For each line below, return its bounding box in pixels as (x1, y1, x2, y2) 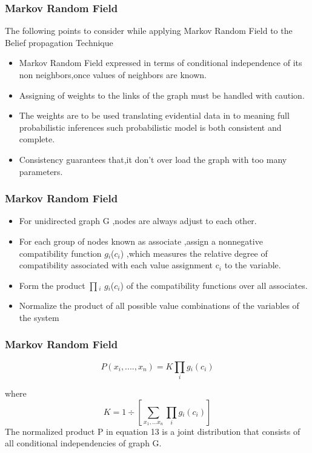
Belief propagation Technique (5, 36, 113, 48)
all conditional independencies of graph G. (5, 437, 162, 449)
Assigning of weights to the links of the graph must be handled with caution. (19, 88, 305, 101)
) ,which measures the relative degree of (120, 246, 268, 259)
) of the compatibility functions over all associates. (120, 279, 308, 291)
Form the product (19, 279, 85, 291)
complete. (19, 133, 55, 145)
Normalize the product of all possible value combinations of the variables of (19, 299, 299, 312)
